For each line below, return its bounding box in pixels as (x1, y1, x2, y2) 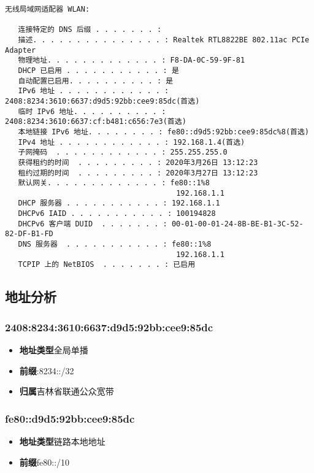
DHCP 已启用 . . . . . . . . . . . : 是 (18, 66, 179, 75)
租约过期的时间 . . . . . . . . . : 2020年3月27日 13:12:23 (18, 168, 258, 177)
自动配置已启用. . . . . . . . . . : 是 (18, 76, 174, 85)
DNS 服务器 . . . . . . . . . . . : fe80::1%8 (18, 240, 212, 249)
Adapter (5, 45, 36, 55)
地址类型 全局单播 (19, 344, 88, 356)
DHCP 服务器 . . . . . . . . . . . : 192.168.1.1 (18, 199, 220, 208)
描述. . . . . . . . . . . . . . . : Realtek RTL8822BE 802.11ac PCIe (18, 35, 310, 44)
